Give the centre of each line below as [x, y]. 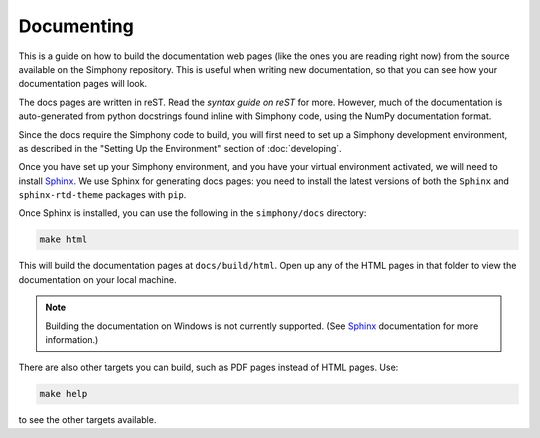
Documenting [76, 26]
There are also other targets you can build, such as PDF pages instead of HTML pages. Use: [208, 367]
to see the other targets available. [87, 420]
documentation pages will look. [83, 84]
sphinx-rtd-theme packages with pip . [102, 195]
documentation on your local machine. [97, 279]
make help [63, 394]
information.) [72, 339]
